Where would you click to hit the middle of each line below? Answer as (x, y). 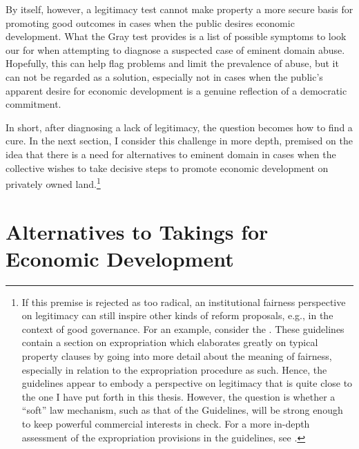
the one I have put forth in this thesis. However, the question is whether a (178, 396)
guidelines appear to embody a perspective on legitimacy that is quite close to (187, 383)
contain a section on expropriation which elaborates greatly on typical (170, 342)
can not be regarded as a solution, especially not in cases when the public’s (164, 76)
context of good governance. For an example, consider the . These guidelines (183, 328)
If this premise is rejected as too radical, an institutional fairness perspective (184, 302)
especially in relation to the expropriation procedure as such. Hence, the (174, 369)
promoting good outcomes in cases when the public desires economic (150, 22)
